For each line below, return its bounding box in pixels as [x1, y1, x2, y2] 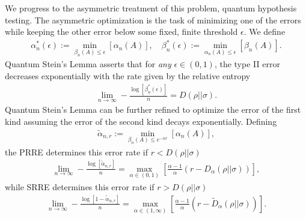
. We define [243, 25, 286, 38]
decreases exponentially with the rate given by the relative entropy [5, 70, 251, 82]
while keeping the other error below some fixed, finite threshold [5, 25, 238, 38]
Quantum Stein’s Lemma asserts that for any [5, 58, 171, 70]
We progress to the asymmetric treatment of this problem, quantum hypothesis [5, 2, 297, 14]
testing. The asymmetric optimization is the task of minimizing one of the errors [5, 13, 301, 26]
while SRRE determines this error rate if [5, 181, 155, 193]
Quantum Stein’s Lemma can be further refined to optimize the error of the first [5, 103, 301, 116]
